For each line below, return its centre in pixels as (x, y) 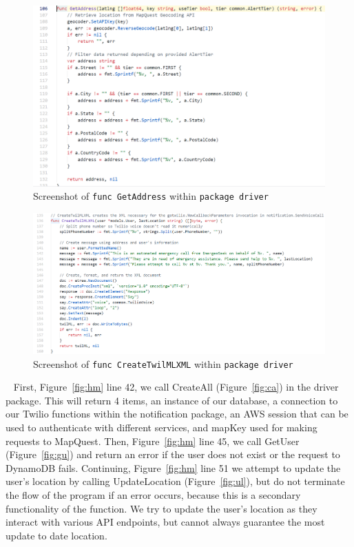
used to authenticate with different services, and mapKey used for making (162, 427)
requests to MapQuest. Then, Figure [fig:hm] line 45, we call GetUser (153, 441)
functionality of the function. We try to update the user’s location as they (162, 508)
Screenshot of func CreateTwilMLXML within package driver (163, 363)
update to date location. (56, 535)
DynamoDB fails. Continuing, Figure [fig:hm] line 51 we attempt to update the (173, 467)
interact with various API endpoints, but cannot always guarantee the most (165, 522)
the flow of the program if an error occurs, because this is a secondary (153, 494)
